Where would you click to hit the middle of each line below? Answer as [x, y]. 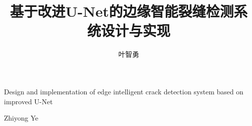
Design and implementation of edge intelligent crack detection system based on [124, 91]
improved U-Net [28, 101]
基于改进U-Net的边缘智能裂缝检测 [122, 11]
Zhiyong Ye [21, 118]
